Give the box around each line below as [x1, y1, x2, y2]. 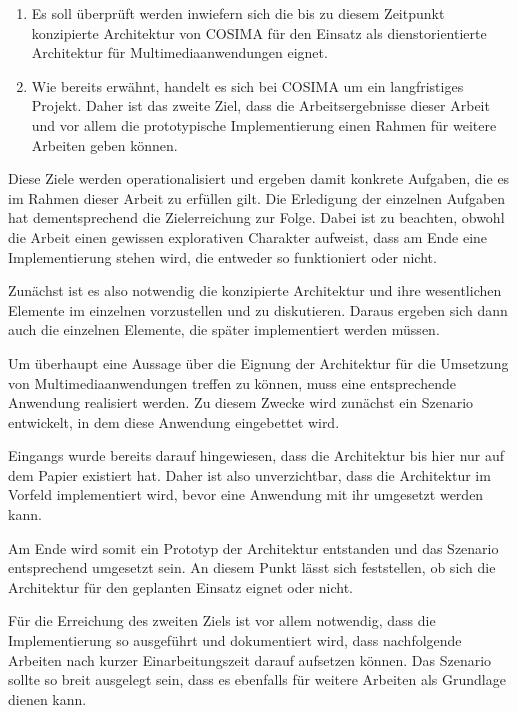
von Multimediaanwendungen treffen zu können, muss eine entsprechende [8, 372, 456, 393]
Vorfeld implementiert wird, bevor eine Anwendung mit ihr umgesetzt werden [8, 484, 484, 505]
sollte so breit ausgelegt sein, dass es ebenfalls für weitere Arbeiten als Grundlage [8, 669, 506, 690]
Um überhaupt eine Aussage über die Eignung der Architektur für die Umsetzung [8, 352, 509, 373]
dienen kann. [8, 688, 87, 709]
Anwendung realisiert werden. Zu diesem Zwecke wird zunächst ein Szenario [8, 392, 474, 413]
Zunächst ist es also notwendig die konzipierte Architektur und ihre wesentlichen [8, 280, 502, 301]
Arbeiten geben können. [31, 134, 178, 155]
